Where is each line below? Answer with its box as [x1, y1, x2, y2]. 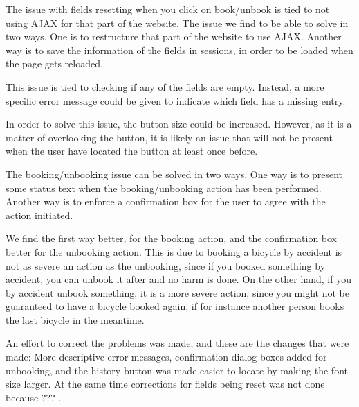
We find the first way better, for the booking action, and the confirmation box [6, 231, 338, 245]
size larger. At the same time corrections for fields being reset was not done [6, 376, 325, 391]
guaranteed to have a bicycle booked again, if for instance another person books [6, 299, 344, 313]
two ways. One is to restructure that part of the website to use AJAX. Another [6, 29, 342, 44]
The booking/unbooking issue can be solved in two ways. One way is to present [6, 166, 342, 181]
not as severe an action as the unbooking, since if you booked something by [6, 258, 326, 272]
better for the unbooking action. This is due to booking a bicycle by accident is [6, 244, 342, 259]
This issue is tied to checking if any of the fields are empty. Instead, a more [6, 79, 324, 94]
